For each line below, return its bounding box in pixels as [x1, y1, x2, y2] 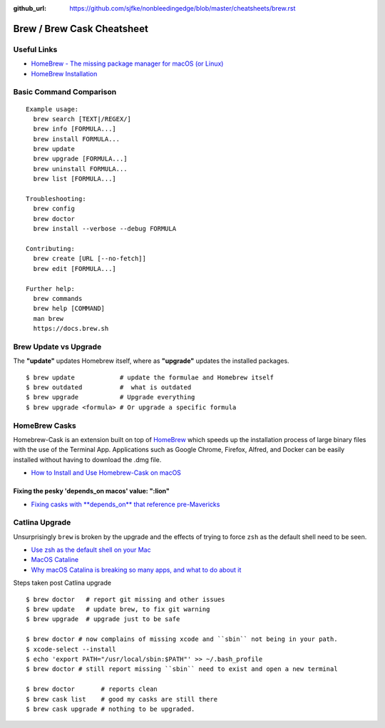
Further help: [26, 284, 75, 292]
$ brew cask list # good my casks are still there [26, 695, 217, 703]
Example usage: [26, 105, 79, 113]
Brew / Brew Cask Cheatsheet [13, 22, 149, 35]
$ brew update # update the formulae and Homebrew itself [26, 373, 274, 381]
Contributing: [26, 245, 75, 252]
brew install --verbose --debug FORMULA [33, 225, 177, 233]
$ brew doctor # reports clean [26, 685, 158, 693]
